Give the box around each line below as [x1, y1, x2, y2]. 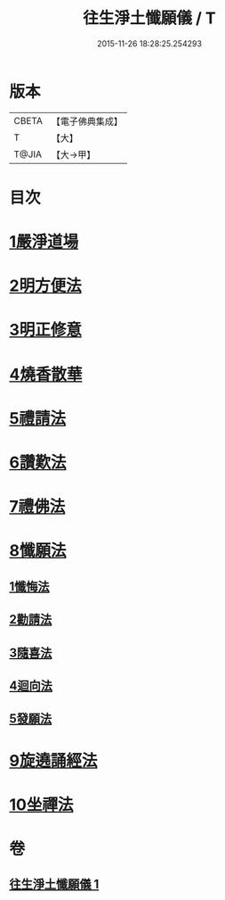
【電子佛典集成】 [51, 115, 123, 128]
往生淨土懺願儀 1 [9, 877, 100, 892]
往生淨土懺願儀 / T [83, 8, 216, 29]
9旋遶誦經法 [9, 750, 98, 771]
